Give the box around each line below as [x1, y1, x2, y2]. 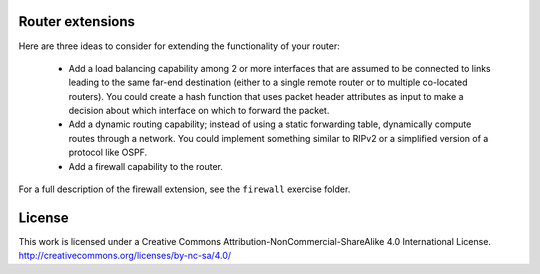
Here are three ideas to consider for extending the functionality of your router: [18, 40, 340, 52]
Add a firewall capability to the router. [68, 160, 224, 172]
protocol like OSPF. [68, 146, 148, 159]
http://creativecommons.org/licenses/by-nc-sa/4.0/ [18, 250, 232, 262]
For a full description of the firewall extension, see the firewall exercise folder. [18, 183, 351, 195]
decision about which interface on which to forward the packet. [68, 105, 330, 117]
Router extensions [18, 13, 135, 30]
